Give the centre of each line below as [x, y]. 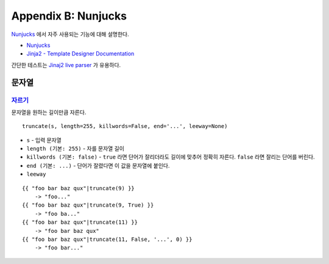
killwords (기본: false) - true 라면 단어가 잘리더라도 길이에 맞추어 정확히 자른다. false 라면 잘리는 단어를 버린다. [171, 157]
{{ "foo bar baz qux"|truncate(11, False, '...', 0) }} [107, 239]
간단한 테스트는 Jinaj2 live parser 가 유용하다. [66, 65]
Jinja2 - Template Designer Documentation [80, 54]
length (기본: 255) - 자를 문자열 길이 [76, 149]
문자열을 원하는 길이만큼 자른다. [49, 112]
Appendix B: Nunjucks [69, 16]
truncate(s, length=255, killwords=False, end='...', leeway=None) [125, 126]
